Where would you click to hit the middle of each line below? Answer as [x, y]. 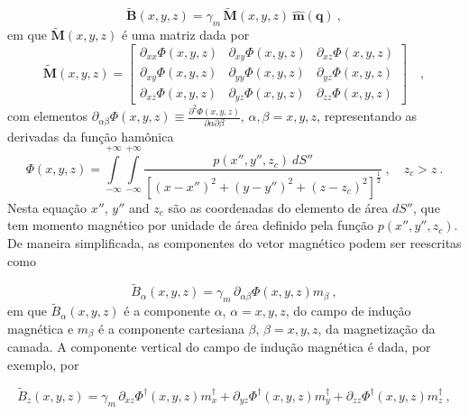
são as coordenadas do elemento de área [278, 207]
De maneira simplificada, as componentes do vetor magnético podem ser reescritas [234, 242]
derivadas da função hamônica [91, 136]
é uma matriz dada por [185, 35]
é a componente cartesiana [171, 328]
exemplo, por [43, 364]
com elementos [48, 116]
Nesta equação [47, 207]
